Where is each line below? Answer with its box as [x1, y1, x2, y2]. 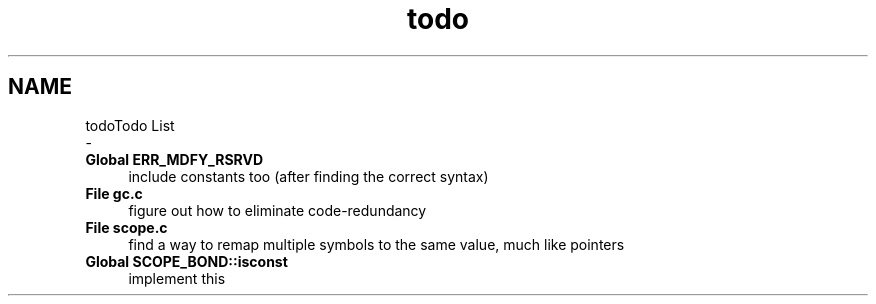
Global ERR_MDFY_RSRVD [85, 150, 264, 168]
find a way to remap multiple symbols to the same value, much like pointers [128, 235, 625, 253]
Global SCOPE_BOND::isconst [85, 252, 288, 270]
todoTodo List [85, 116, 175, 134]
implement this [128, 269, 226, 287]
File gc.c [85, 184, 143, 202]
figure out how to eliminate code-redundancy [128, 201, 427, 219]
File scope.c [85, 218, 168, 236]
